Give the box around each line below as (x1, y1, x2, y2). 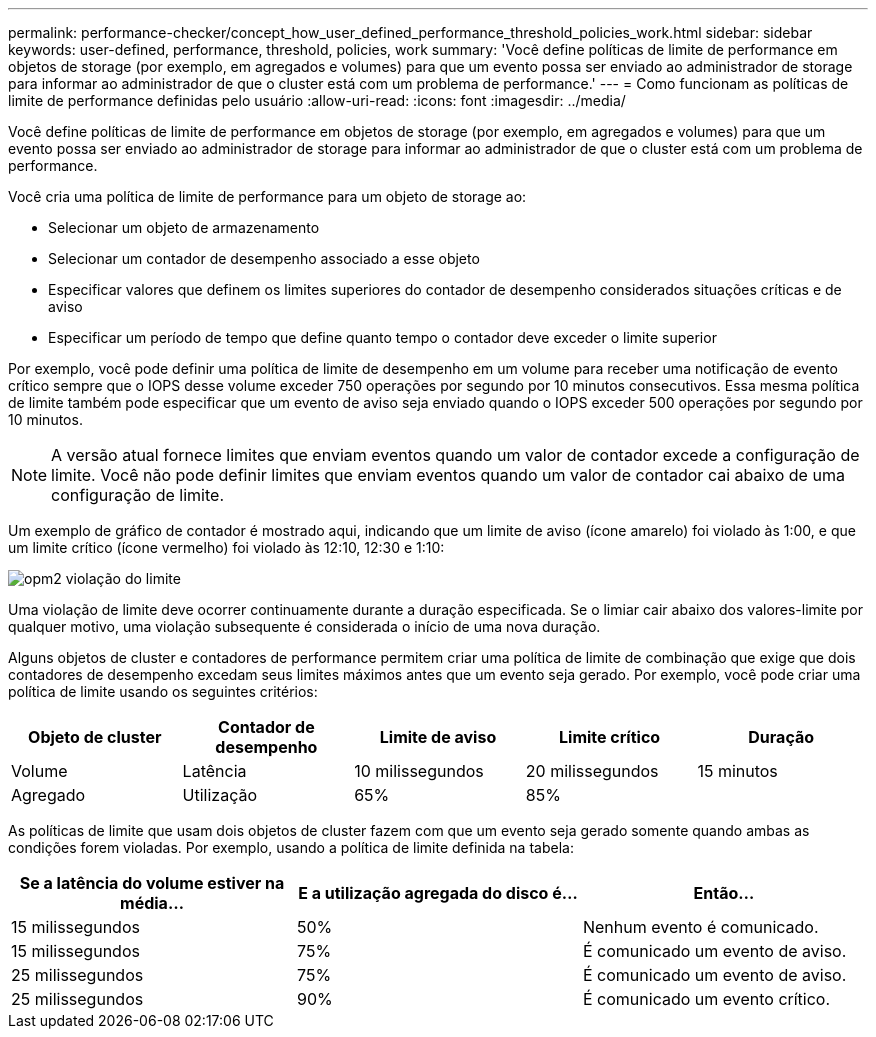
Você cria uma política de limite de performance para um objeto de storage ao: (8, 188, 527, 205)
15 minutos (697, 761, 778, 781)
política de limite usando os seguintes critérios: (8, 683, 318, 700)
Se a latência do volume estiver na (19, 873, 285, 893)
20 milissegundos (525, 761, 659, 781)
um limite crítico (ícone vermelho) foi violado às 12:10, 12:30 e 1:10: (8, 539, 445, 556)
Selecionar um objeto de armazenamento (48, 219, 320, 236)
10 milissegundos (354, 761, 484, 781)
